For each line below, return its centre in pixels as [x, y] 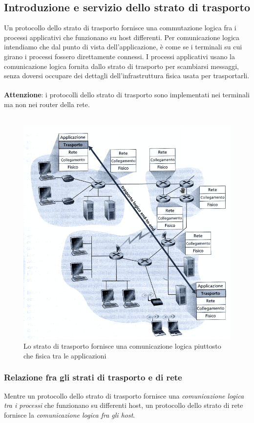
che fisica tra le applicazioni [65, 355]
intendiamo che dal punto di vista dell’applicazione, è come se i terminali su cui [123, 47]
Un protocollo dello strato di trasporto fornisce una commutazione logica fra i [120, 28]
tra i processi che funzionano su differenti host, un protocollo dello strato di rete [124, 405]
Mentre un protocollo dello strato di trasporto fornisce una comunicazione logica [124, 395]
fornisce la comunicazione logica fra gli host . [70, 414]
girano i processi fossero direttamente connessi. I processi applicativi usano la [119, 56]
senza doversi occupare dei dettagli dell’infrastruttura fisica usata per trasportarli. [127, 76]
